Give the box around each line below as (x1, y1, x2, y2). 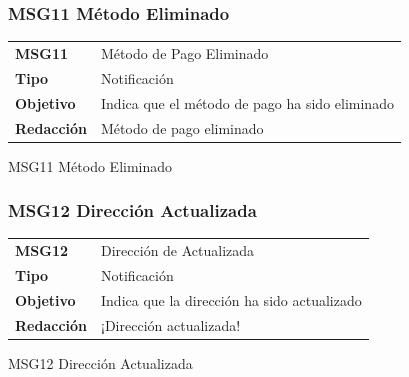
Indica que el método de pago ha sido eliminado (101, 92, 394, 113)
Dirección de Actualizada (101, 240, 255, 261)
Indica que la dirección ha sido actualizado (101, 289, 362, 310)
